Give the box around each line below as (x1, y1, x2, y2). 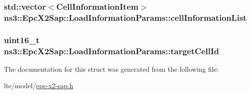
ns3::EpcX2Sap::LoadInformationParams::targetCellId (4, 45, 219, 57)
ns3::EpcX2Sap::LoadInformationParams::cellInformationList (4, 11, 247, 23)
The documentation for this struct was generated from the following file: (4, 63, 219, 74)
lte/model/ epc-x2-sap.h (4, 80, 73, 90)
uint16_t (4, 33, 40, 46)
